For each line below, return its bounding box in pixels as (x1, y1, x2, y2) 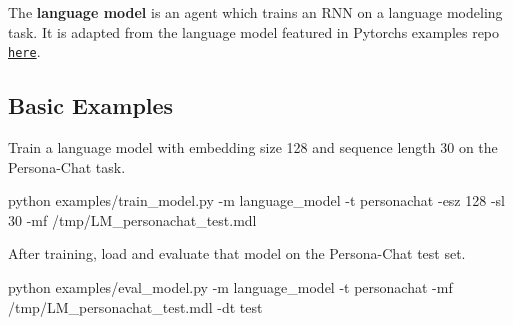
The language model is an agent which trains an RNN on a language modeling (8, 2, 503, 22)
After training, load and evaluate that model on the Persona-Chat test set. (8, 243, 466, 264)
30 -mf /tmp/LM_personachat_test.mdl (8, 209, 257, 230)
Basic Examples (8, 90, 174, 121)
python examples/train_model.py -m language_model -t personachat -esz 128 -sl (8, 190, 505, 211)
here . (8, 41, 41, 62)
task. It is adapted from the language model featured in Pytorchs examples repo (8, 21, 500, 42)
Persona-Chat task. (8, 156, 126, 177)
